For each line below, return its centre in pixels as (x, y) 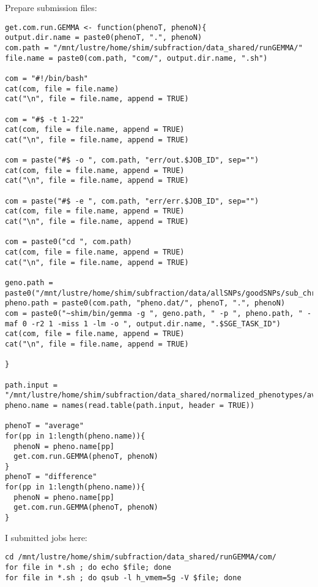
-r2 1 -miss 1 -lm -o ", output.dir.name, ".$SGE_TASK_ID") (156, 324)
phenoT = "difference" (51, 477)
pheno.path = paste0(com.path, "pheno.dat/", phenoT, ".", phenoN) (145, 303)
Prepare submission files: (51, 7)
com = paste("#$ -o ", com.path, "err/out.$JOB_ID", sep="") (132, 160)
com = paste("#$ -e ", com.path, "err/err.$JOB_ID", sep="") (132, 201)
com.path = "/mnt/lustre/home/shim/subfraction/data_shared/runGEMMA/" (154, 48)
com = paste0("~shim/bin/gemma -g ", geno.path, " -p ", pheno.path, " (154, 313)
